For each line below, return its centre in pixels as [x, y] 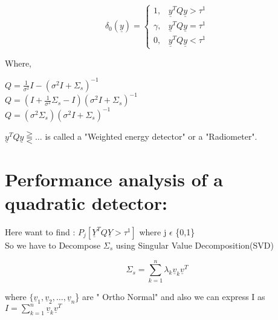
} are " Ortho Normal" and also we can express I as [170, 296]
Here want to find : [40, 231]
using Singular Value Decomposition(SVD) [195, 245]
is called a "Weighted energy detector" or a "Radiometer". [151, 136]
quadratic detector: [86, 202]
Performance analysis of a [114, 179]
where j [153, 231]
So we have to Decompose [53, 245]
